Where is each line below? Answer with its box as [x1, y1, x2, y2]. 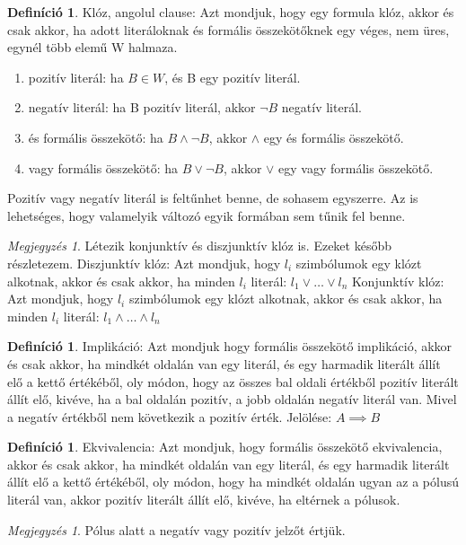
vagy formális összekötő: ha [28, 158, 179, 177]
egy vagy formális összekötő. [278, 158, 434, 177]
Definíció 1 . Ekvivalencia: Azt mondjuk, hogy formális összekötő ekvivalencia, [7, 437, 443, 456]
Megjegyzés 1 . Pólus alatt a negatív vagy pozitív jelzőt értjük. [7, 520, 346, 539]
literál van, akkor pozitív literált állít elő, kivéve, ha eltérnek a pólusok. [7, 490, 400, 509]
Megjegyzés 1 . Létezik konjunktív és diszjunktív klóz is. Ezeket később [7, 236, 391, 255]
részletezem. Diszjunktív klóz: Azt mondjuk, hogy [7, 253, 281, 272]
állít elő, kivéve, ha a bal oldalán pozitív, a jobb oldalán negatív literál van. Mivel [7, 390, 457, 409]
